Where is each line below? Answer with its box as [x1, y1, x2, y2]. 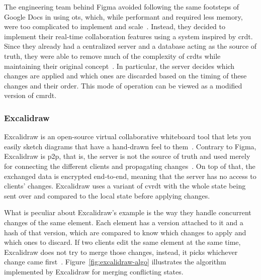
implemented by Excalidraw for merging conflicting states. [4, 266, 184, 276]
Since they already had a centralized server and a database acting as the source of [4, 41, 257, 51]
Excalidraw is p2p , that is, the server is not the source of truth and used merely [4, 151, 250, 161]
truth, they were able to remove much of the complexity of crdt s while [4, 50, 221, 61]
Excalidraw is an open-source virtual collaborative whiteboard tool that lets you [4, 131, 251, 142]
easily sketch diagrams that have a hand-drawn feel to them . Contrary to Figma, [4, 141, 256, 151]
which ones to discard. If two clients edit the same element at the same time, [4, 237, 241, 247]
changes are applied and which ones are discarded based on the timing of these [4, 70, 247, 81]
